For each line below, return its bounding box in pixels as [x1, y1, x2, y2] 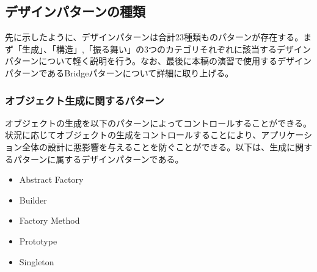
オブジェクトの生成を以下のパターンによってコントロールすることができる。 [5, 116, 312, 129]
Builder [19, 193, 47, 206]
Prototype [19, 234, 57, 247]
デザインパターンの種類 [5, 2, 145, 21]
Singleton [19, 255, 54, 268]
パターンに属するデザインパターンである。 [13, 152, 184, 165]
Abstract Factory [19, 173, 84, 186]
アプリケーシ [261, 128, 312, 141]
